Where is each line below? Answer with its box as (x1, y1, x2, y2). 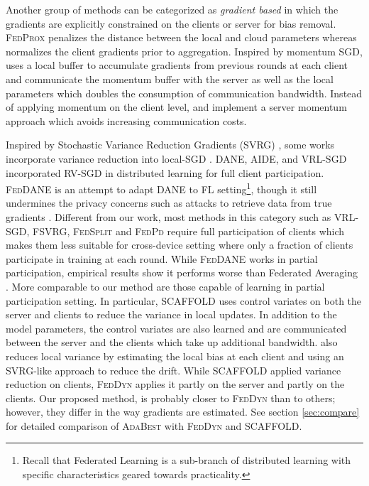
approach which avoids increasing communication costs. (6, 113, 247, 128)
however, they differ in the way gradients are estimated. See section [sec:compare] (6, 404, 360, 419)
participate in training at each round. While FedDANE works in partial (6, 251, 318, 266)
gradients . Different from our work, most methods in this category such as (6, 209, 331, 224)
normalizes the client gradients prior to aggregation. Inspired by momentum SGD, (6, 43, 363, 58)
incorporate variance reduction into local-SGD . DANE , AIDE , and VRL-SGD (6, 151, 347, 166)
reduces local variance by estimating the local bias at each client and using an (6, 348, 344, 363)
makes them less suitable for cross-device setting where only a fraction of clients (6, 237, 353, 252)
